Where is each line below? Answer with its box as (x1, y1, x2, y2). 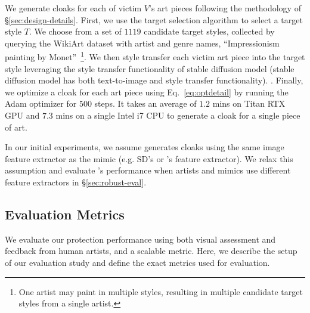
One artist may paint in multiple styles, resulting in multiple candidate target (18, 285, 303, 297)
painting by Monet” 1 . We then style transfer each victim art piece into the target (5, 49, 305, 63)
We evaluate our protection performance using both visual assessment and (5, 233, 276, 245)
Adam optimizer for (5, 97, 77, 110)
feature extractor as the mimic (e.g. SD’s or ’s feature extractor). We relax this (5, 152, 293, 165)
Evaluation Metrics (5, 204, 125, 223)
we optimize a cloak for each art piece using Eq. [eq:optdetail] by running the (5, 85, 289, 98)
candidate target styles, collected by (144, 25, 275, 38)
